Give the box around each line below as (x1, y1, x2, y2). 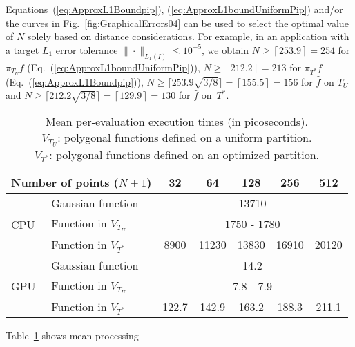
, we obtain (202, 42, 249, 57)
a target (6, 42, 39, 57)
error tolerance (55, 42, 118, 57)
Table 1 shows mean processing (6, 328, 139, 343)
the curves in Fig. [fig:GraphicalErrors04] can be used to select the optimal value (6, 15, 349, 30)
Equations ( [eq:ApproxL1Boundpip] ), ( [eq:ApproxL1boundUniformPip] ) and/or (6, 2, 343, 16)
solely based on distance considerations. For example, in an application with (27, 29, 349, 44)
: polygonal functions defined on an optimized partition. (49, 146, 320, 162)
